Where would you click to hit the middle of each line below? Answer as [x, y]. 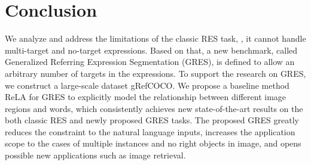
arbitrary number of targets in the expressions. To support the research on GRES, [155, 73]
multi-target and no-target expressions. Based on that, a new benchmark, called [151, 50]
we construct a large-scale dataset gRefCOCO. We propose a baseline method [147, 85]
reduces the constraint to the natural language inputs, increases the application [150, 131]
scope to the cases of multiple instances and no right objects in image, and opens [153, 143]
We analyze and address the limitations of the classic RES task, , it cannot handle [155, 38]
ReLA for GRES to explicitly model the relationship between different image [146, 97]
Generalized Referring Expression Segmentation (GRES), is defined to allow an [150, 62]
